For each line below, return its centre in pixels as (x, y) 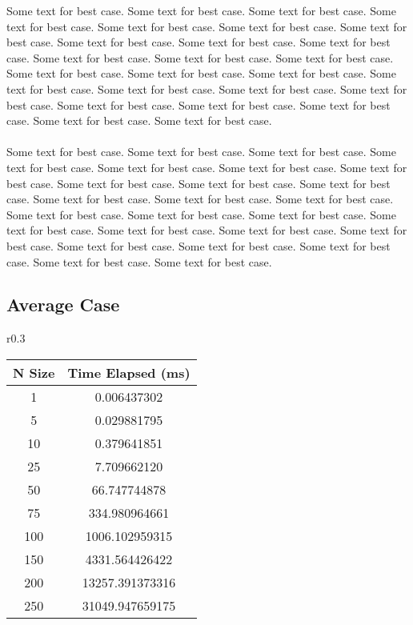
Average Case (63, 304)
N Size (34, 372)
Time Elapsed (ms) (129, 372)
